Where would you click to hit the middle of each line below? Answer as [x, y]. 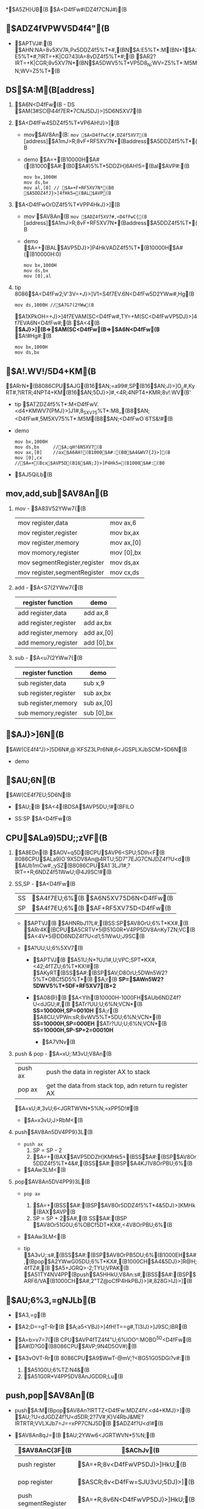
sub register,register [47, 693]
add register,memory [47, 632]
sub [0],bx [98, 713]
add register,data [42, 613]
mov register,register [47, 533]
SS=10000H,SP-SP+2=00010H [73, 1030]
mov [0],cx [28, 458]
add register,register [47, 623]
